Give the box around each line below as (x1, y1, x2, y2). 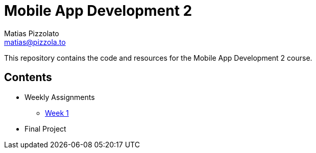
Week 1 (45, 108, 69, 117)
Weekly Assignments (25, 92, 95, 101)
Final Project (25, 124, 66, 133)
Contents (4, 71, 52, 84)
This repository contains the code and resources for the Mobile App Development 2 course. (4, 53, 312, 62)
